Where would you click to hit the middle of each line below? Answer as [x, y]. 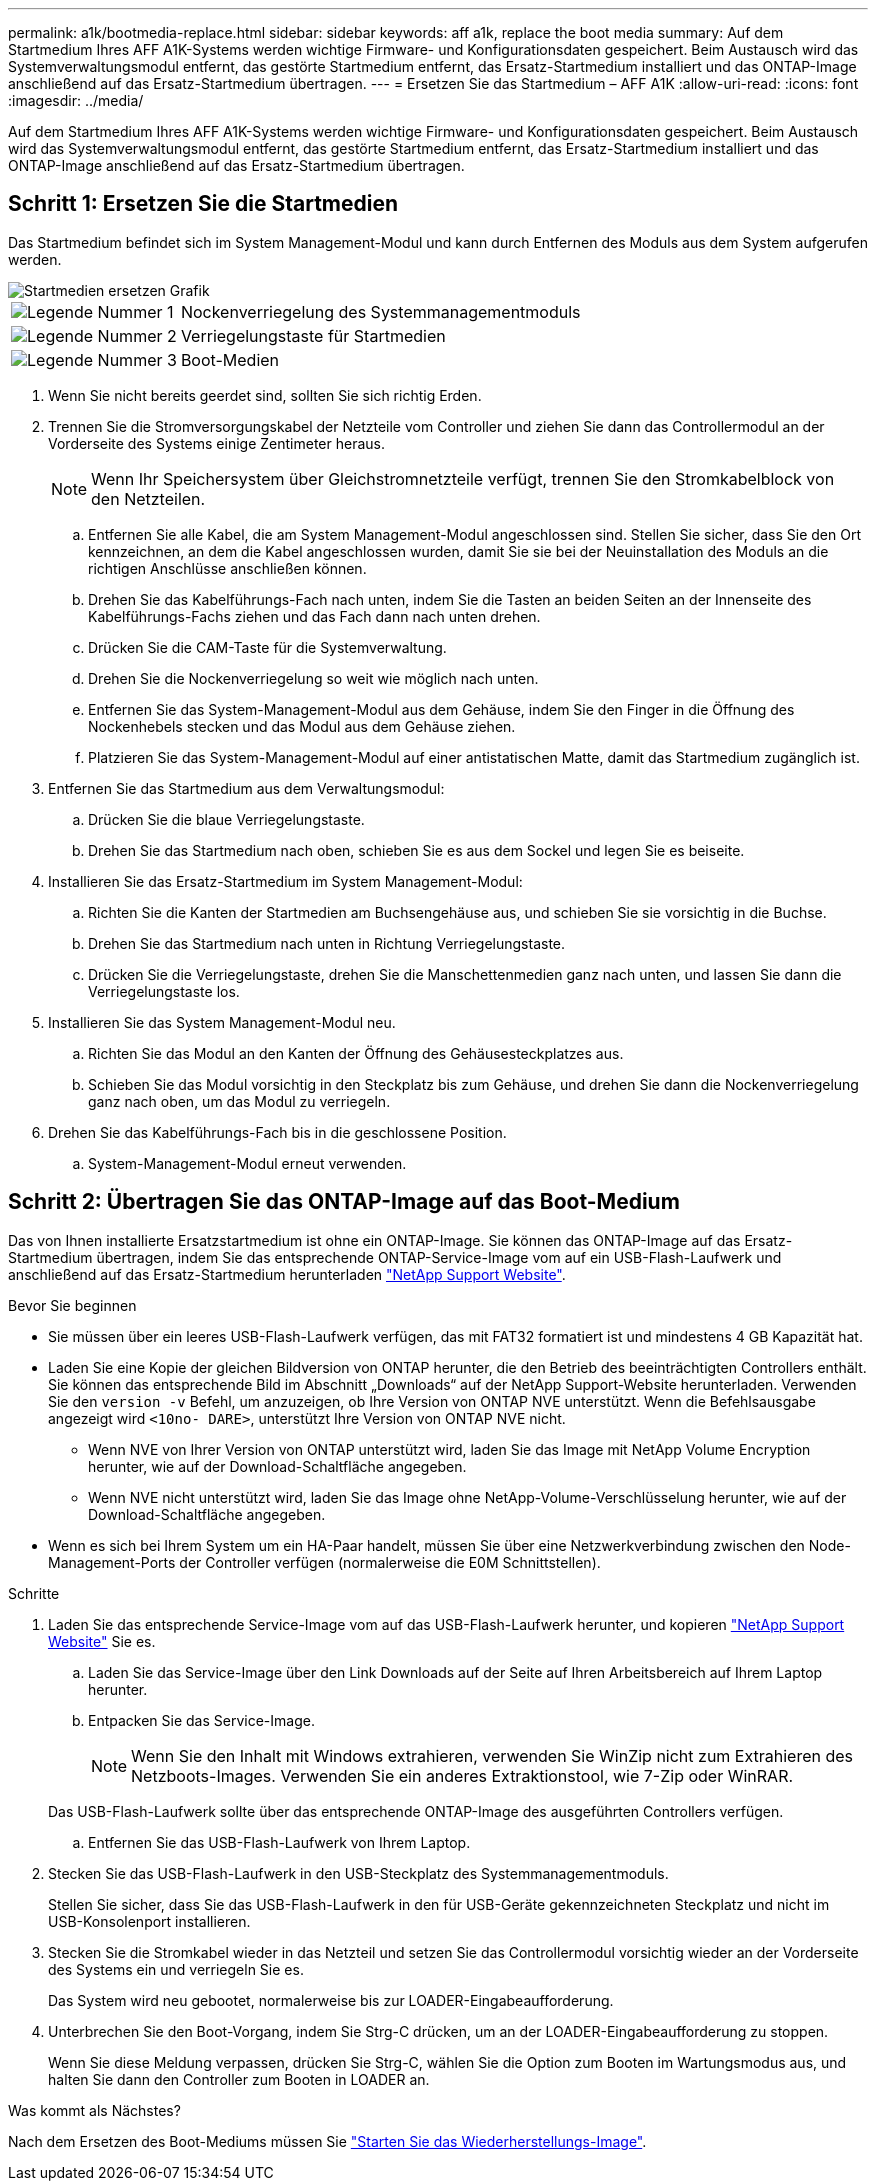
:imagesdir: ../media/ [76, 100]
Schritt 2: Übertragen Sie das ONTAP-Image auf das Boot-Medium [344, 1202]
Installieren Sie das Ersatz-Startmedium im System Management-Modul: [285, 881]
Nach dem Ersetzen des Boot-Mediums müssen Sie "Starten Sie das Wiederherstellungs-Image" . [327, 2141]
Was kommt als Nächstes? [94, 2110]
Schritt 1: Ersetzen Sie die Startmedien [203, 204]
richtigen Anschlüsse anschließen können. [227, 568]
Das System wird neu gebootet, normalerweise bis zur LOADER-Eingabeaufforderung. [331, 2000]
